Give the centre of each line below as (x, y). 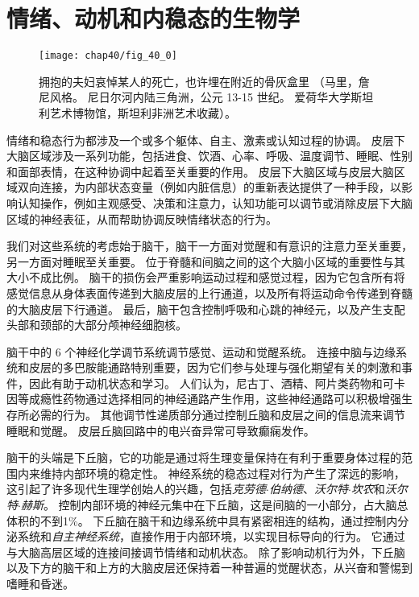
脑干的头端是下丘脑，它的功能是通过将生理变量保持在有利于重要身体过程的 (204, 457)
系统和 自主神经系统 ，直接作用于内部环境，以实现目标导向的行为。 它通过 (211, 536)
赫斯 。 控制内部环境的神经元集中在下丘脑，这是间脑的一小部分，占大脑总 (214, 505)
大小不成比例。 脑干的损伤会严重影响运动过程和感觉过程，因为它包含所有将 (206, 277)
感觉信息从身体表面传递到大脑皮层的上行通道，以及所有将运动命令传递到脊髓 (209, 292)
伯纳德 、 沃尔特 (308, 489)
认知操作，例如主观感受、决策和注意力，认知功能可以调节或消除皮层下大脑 (215, 202)
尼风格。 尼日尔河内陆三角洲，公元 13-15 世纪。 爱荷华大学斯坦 (206, 97)
